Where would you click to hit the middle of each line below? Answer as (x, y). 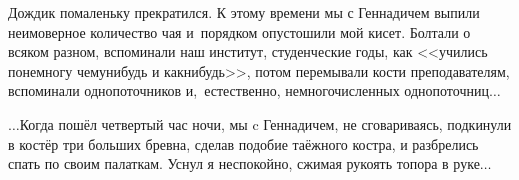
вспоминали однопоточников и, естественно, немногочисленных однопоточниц (248, 90)
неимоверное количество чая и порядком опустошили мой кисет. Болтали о (239, 31)
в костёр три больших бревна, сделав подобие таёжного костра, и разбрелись (243, 143)
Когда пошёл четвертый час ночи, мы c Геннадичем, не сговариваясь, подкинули (265, 123)
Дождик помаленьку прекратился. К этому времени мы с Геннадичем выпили (244, 12)
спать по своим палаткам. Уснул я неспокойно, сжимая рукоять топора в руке (244, 163)
